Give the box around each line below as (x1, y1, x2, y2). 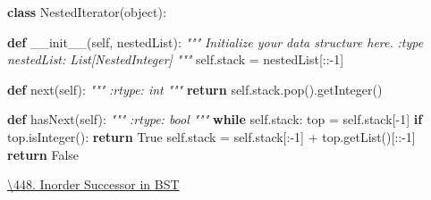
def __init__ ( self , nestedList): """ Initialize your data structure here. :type (7, 32, 424, 51)
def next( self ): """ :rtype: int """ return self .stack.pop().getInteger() (7, 79, 383, 98)
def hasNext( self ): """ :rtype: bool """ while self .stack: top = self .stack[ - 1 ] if (7, 110, 423, 129)
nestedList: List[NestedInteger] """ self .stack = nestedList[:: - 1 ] (7, 50, 344, 69)
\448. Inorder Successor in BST (7, 175, 180, 194)
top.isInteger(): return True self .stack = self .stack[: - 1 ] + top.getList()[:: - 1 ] (7, 127, 416, 146)
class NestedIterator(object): (7, 3, 166, 21)
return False (7, 145, 80, 163)
